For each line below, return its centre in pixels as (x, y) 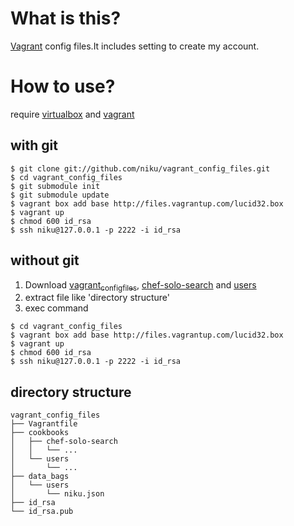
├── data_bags (40, 477)
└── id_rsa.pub (42, 512)
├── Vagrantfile (44, 424)
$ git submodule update (60, 195)
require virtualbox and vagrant (72, 114)
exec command (56, 308)
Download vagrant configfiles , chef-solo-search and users (140, 285)
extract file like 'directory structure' (97, 298)
